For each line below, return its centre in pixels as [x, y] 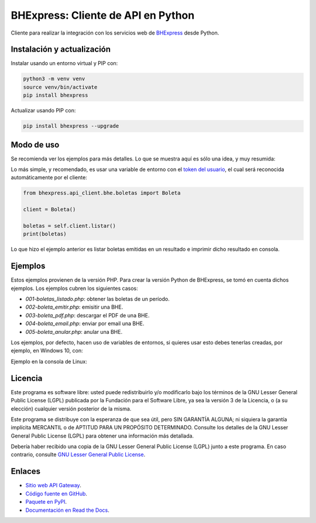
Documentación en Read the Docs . [67, 510]
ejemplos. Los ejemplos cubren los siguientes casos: [74, 288]
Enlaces [26, 471]
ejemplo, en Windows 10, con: [47, 351]
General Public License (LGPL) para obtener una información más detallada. [102, 436]
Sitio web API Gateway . [53, 486]
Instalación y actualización [61, 49]
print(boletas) [45, 234]
